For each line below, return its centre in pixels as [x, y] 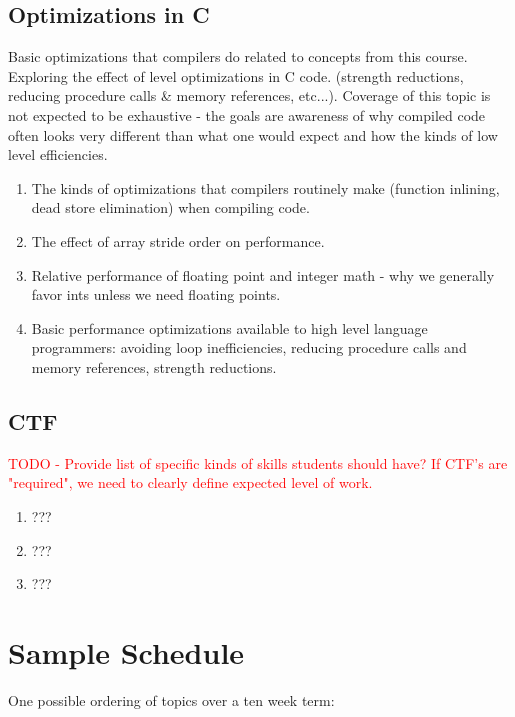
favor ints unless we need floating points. [156, 294]
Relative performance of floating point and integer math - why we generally [263, 274]
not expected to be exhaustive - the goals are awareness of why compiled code [247, 114]
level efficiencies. [58, 154]
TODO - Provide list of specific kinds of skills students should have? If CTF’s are [258, 462]
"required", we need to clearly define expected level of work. [190, 482]
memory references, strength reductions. [154, 366]
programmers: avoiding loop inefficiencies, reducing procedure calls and [249, 347]
